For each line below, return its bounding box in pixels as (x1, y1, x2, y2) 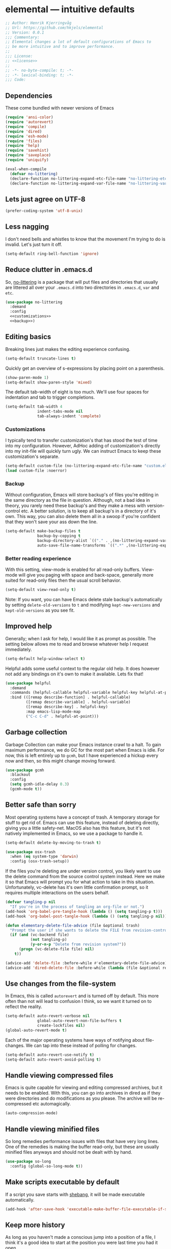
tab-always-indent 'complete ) (37, 414, 101, 419)
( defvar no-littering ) (10, 171, 58, 176)
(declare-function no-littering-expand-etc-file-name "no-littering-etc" (10, 176, 169, 181)
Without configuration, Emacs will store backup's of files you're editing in (5, 492, 159, 498)
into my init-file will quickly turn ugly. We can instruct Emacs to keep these (5, 448, 161, 454)
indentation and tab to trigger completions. (5, 394, 95, 400)
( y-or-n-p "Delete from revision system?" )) (30, 942, 126, 947)
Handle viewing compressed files (5, 1071, 113, 1080)
